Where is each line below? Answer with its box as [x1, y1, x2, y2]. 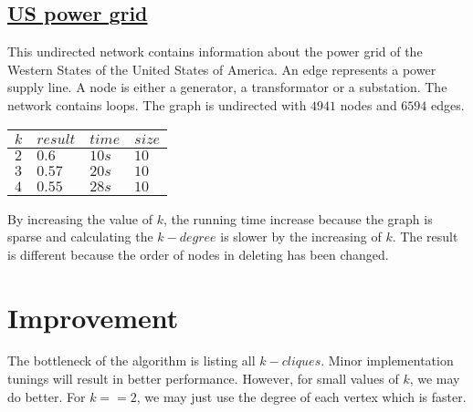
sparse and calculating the [7, 227, 153, 246]
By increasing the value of [7, 209, 152, 228]
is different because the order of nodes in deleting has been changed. [7, 244, 389, 263]
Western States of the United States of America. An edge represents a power [7, 59, 436, 78]
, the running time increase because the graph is [163, 209, 433, 228]
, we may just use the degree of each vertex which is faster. [136, 386, 467, 406]
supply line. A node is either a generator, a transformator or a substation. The [7, 77, 447, 97]
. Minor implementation [321, 351, 454, 370]
